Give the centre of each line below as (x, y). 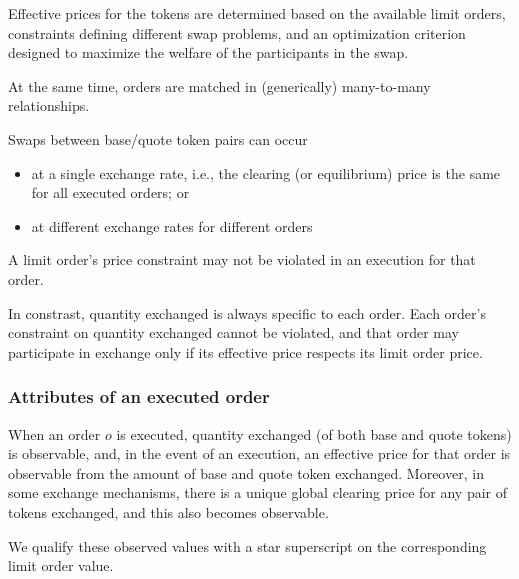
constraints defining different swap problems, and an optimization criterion (237, 32)
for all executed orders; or (110, 192)
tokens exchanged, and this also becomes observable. (168, 511)
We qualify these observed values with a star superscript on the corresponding (247, 545)
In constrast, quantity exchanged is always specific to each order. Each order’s (247, 312)
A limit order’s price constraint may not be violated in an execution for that (242, 259)
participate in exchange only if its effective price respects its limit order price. (245, 351)
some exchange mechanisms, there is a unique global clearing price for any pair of (258, 492)
